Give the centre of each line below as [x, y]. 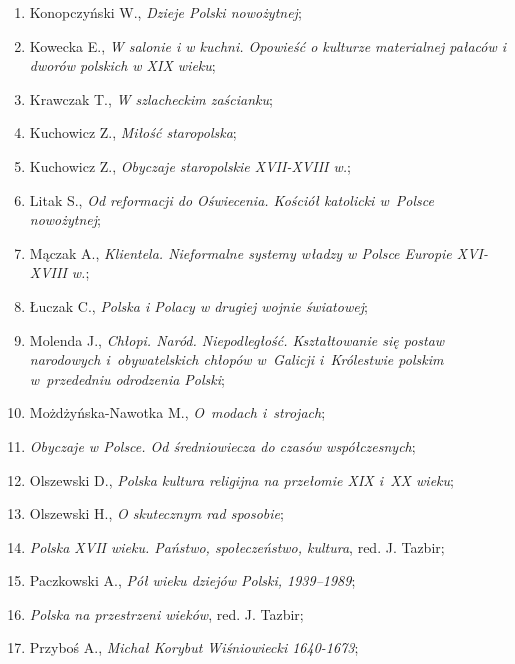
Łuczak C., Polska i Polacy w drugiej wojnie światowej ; [198, 305]
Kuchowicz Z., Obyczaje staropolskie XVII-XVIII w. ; [190, 165]
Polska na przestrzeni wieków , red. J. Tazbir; [166, 613]
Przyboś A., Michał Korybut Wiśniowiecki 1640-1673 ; [194, 647]
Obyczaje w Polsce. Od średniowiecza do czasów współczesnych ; [222, 445]
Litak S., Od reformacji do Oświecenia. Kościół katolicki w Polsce [231, 199]
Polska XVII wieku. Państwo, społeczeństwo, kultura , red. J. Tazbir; [237, 546]
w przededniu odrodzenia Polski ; [127, 378]
